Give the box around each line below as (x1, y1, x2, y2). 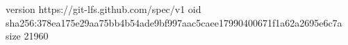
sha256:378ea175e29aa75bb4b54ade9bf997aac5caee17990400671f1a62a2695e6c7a (6, 15, 342, 29)
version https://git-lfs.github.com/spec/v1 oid (6, 2, 201, 16)
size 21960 (6, 29, 49, 43)
